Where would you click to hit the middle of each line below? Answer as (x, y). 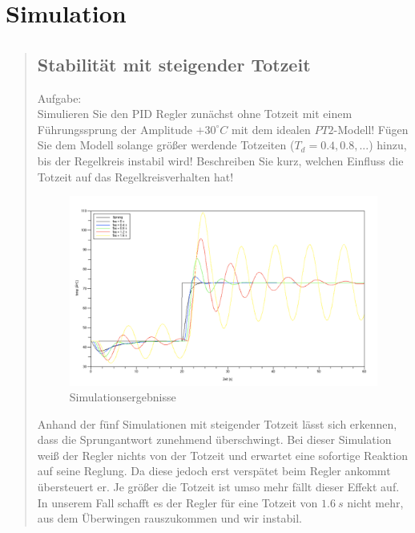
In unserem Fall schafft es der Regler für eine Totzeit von (177, 502)
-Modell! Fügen (371, 129)
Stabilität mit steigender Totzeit (174, 64)
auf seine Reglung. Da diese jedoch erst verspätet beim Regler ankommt (214, 471)
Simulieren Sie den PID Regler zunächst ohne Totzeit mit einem (195, 114)
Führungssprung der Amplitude (115, 129)
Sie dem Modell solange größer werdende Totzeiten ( (166, 145)
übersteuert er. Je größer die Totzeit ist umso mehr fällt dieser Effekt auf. (218, 487)
